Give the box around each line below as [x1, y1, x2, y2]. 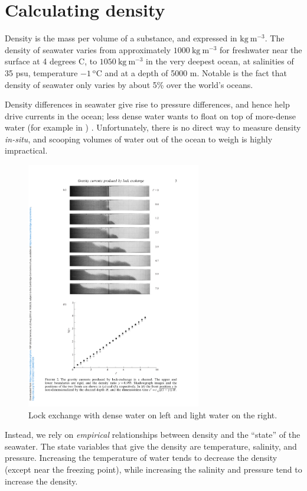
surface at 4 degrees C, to [5, 55, 97, 67]
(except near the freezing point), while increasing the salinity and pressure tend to [5, 463, 302, 476]
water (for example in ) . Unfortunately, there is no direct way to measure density [5, 121, 301, 134]
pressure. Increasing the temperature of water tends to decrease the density [5, 451, 277, 464]
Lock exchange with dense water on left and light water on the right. [28, 408, 277, 421]
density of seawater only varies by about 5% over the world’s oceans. [5, 78, 253, 90]
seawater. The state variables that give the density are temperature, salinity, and [5, 440, 297, 452]
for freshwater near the [220, 43, 302, 56]
